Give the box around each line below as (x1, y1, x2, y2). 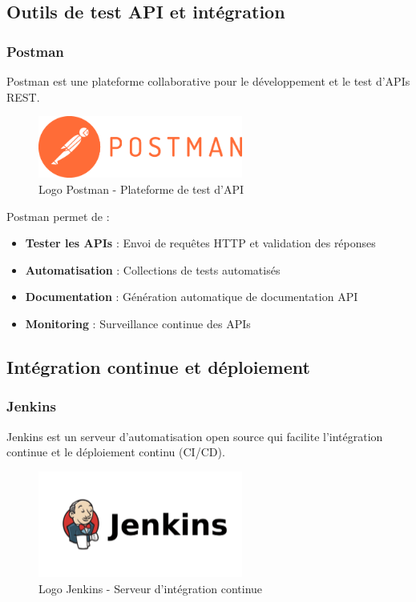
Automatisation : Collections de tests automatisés (25, 261, 281, 278)
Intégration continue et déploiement (6, 354, 310, 379)
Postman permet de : (6, 207, 110, 224)
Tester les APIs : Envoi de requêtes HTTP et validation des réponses (25, 235, 376, 251)
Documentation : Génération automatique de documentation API (25, 288, 358, 305)
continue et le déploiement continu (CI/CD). (6, 443, 225, 460)
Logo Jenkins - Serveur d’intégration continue (38, 580, 263, 597)
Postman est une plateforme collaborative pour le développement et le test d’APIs (6, 73, 410, 89)
